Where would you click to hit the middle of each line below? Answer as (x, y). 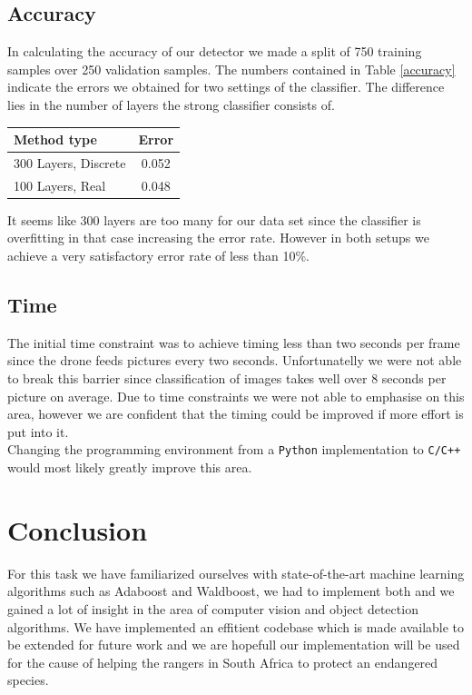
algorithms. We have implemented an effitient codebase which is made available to (236, 626)
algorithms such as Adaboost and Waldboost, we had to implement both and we (231, 591)
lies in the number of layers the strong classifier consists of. (171, 104)
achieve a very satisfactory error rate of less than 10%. (159, 256)
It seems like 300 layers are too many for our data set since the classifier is (214, 219)
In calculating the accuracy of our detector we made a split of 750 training (215, 51)
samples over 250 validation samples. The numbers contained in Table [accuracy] (231, 69)
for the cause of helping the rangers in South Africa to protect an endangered (223, 662)
